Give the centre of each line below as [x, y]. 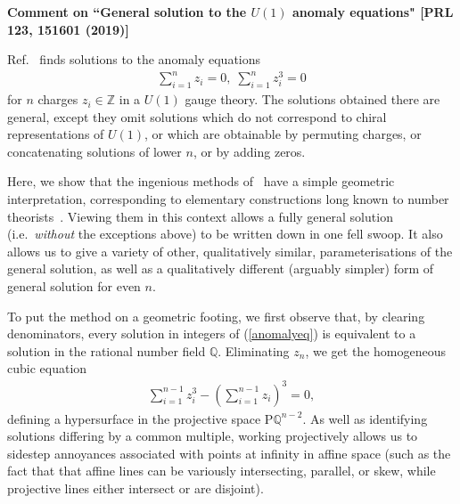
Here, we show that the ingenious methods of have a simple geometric [201, 181]
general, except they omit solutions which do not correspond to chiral [197, 116]
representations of [56, 134]
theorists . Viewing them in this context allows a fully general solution [200, 216]
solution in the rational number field [107, 350]
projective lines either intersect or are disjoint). [136, 488]
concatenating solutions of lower [94, 151]
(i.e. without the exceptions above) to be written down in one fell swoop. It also [225, 234]
